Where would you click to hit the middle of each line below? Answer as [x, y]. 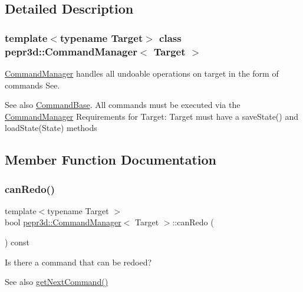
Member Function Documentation [111, 160]
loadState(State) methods [51, 128]
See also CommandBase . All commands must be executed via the [123, 105]
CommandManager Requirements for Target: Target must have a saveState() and [151, 116]
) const [17, 242]
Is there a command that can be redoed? [78, 262]
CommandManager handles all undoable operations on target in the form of [142, 73]
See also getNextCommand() [57, 282]
